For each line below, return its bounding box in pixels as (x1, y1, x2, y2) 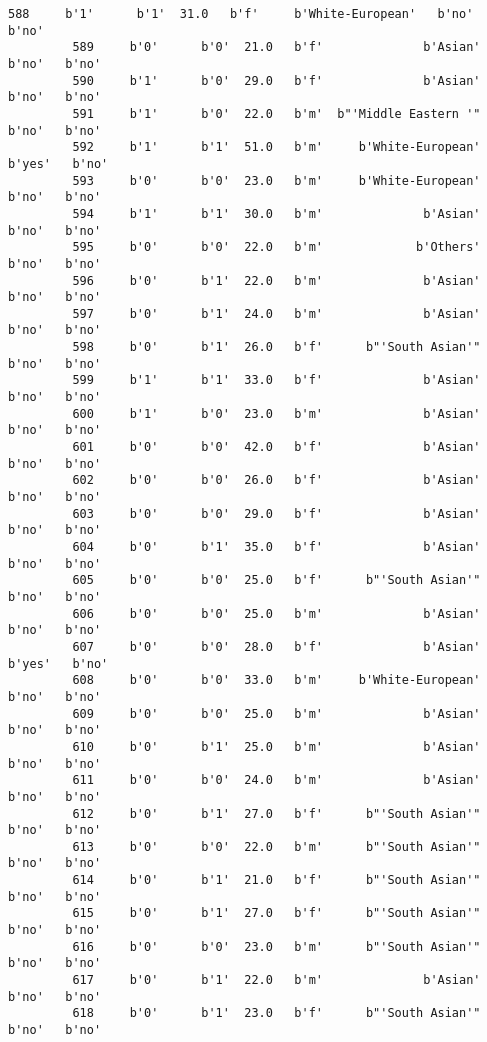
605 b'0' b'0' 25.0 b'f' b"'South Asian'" (72, 573, 481, 588)
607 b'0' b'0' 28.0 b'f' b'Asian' (72, 639, 481, 654)
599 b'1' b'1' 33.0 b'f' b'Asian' (72, 373, 481, 388)
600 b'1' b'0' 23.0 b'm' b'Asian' (72, 406, 481, 421)
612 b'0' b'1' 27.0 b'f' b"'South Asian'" (72, 806, 481, 821)
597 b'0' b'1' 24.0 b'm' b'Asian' (72, 306, 481, 321)
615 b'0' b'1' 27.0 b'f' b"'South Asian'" (72, 906, 481, 921)
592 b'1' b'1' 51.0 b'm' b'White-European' (72, 140, 481, 155)
